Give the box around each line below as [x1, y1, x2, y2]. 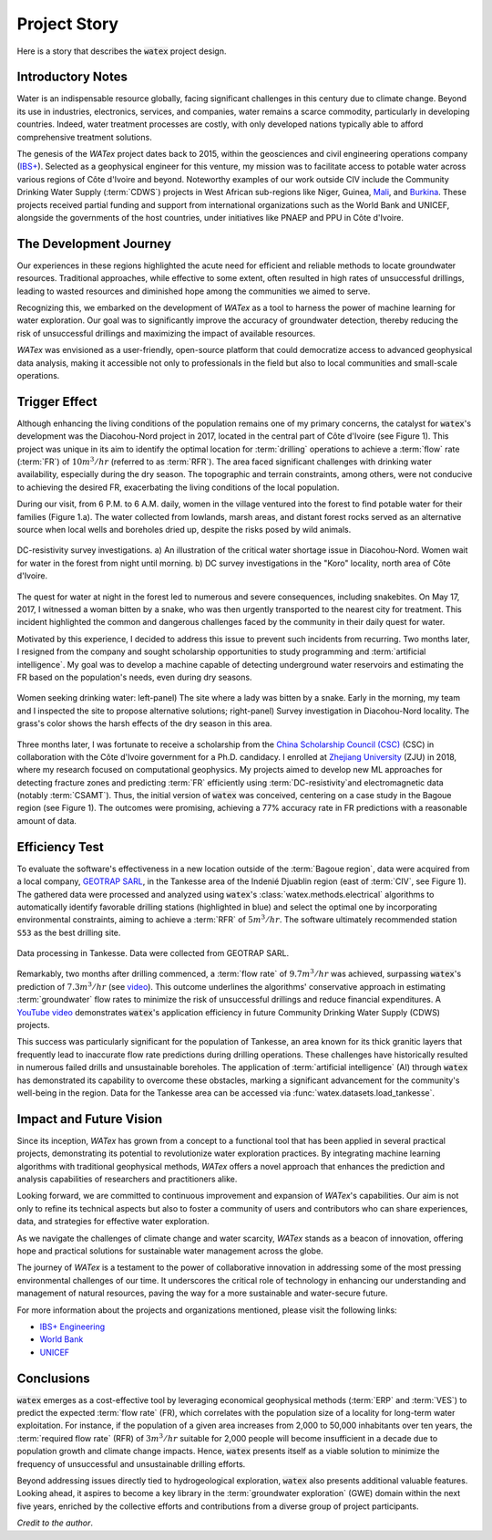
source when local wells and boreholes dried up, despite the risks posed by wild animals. [16, 525, 352, 536]
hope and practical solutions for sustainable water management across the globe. [16, 1245, 323, 1256]
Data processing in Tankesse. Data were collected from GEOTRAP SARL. [16, 948, 290, 959]
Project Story [16, 14, 118, 34]
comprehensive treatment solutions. [16, 131, 152, 142]
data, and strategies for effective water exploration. [16, 1216, 210, 1227]
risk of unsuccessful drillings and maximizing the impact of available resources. [16, 328, 316, 338]
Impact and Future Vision [16, 1111, 163, 1127]
